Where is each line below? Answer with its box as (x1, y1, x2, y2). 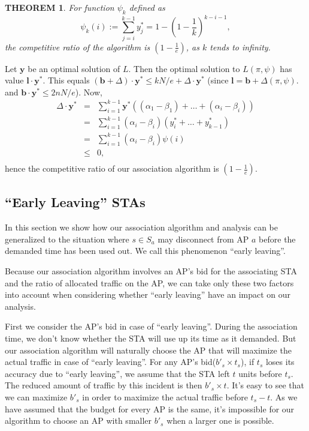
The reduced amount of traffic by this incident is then (5, 379, 202, 391)
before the (259, 232, 296, 245)
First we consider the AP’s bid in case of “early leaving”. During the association (5, 320, 298, 333)
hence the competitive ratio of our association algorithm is (5, 162, 219, 175)
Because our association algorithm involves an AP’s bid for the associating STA (5, 265, 297, 277)
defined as (129, 1, 165, 13)
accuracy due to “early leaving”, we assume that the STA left (5, 367, 230, 379)
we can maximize (5, 390, 68, 403)
